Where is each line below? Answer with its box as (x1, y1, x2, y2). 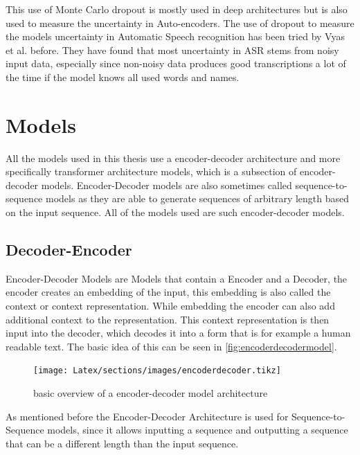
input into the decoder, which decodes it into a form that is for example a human (6, 325, 351, 340)
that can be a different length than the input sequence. (6, 436, 239, 450)
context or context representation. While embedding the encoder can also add (6, 298, 335, 313)
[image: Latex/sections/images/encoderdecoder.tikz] (33, 366, 281, 376)
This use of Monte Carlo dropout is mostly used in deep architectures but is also (6, 2, 348, 16)
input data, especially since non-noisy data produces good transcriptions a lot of (6, 56, 346, 71)
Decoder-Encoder (6, 239, 132, 260)
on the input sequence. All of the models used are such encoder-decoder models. (6, 205, 345, 220)
